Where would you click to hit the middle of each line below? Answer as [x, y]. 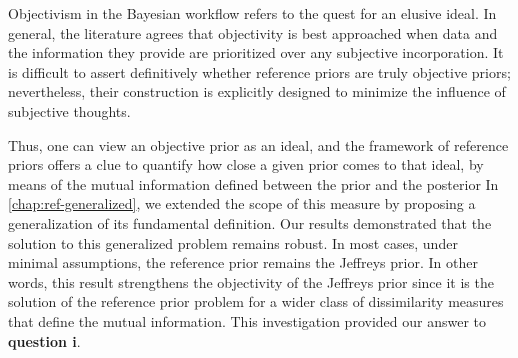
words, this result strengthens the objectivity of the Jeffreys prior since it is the [251, 281]
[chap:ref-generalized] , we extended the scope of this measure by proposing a [242, 203]
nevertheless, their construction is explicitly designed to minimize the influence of [257, 91]
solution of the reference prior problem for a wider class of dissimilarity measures [256, 301]
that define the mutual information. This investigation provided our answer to [247, 320]
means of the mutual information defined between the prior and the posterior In [253, 183]
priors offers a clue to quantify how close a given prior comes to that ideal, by [246, 164]
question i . [44, 340]
